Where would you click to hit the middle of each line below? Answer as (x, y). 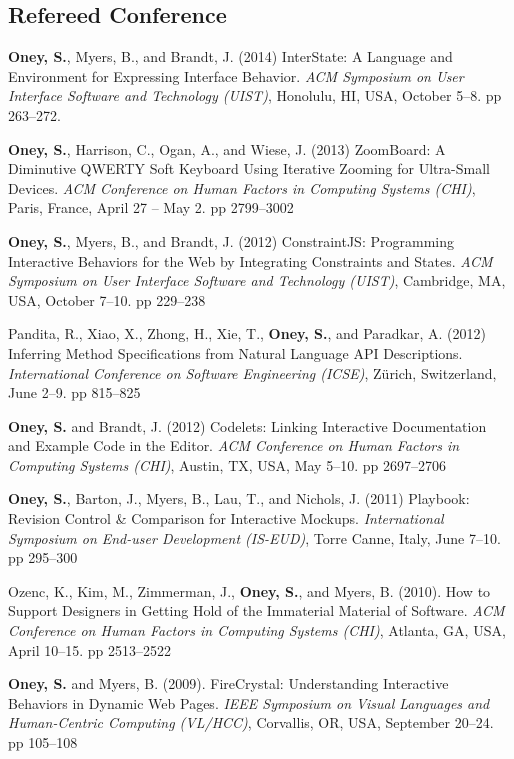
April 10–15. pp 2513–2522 (90, 649)
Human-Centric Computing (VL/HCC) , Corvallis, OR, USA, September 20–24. (251, 722)
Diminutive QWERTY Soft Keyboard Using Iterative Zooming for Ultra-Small (249, 168)
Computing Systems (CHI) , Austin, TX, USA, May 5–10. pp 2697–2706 (227, 464)
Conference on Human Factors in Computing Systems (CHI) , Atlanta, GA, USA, (257, 630)
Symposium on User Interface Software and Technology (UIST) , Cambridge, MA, (257, 280)
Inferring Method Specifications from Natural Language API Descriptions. (235, 352)
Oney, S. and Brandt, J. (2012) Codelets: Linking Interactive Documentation (247, 425)
